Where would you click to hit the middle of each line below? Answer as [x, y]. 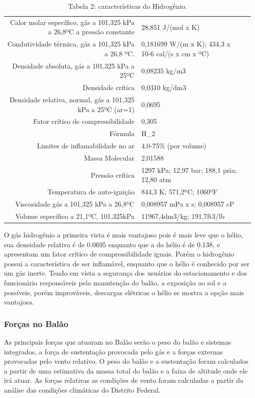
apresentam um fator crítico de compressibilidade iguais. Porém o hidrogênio [119, 254]
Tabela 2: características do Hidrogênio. [127, 6]
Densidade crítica [109, 87]
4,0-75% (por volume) [174, 146]
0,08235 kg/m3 [164, 70]
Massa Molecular [109, 157]
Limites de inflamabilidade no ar [86, 146]
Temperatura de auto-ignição [91, 192]
